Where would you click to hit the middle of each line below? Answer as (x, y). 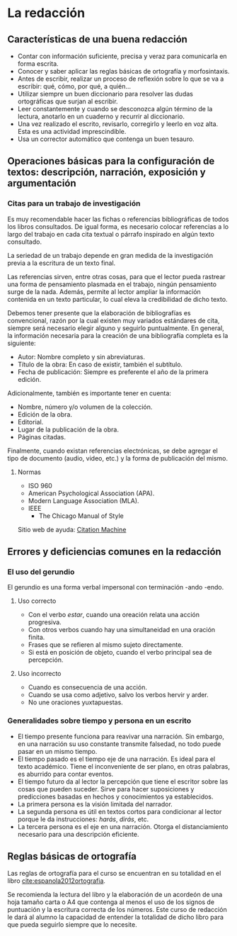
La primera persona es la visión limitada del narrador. (95, 804)
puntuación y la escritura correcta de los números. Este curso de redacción (117, 910)
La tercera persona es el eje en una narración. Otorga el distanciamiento (123, 826)
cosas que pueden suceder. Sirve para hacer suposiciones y (106, 789)
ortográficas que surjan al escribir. (68, 101)
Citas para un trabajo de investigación (74, 203)
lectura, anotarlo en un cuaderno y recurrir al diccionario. (101, 116)
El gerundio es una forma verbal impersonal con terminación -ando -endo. (116, 587)
